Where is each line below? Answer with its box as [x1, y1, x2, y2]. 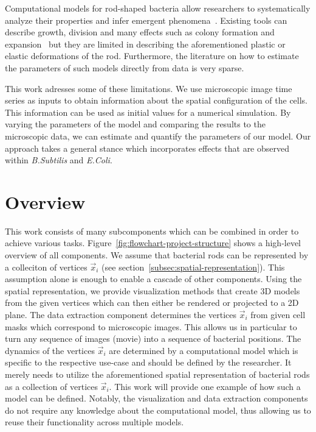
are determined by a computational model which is [109, 344, 298, 356]
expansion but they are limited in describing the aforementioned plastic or [5, 37, 286, 50]
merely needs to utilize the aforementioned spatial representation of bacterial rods [5, 367, 310, 380]
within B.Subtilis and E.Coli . [5, 154, 112, 166]
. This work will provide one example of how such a [109, 380, 301, 392]
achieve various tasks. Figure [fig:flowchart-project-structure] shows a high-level [5, 236, 301, 249]
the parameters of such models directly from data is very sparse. [5, 61, 244, 74]
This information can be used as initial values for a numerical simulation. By [5, 105, 291, 118]
